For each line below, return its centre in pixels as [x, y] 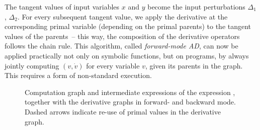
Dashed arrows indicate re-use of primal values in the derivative [123, 111]
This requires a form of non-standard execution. [78, 75]
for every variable [113, 65]
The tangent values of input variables [62, 6]
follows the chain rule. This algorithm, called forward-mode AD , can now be [121, 46]
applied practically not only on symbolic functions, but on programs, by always [127, 55]
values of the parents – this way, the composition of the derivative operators [122, 36]
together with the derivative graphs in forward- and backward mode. [130, 102]
